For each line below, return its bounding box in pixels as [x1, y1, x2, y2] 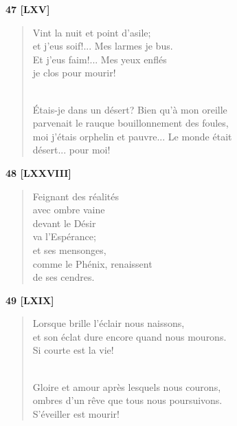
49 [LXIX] [5, 292, 54, 307]
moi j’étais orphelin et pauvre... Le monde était [32, 129, 232, 143]
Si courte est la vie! [32, 343, 114, 357]
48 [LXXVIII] [5, 165, 71, 180]
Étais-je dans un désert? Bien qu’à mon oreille [32, 102, 227, 116]
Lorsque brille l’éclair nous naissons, [32, 316, 185, 330]
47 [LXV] [5, 2, 50, 16]
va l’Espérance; [32, 229, 96, 244]
